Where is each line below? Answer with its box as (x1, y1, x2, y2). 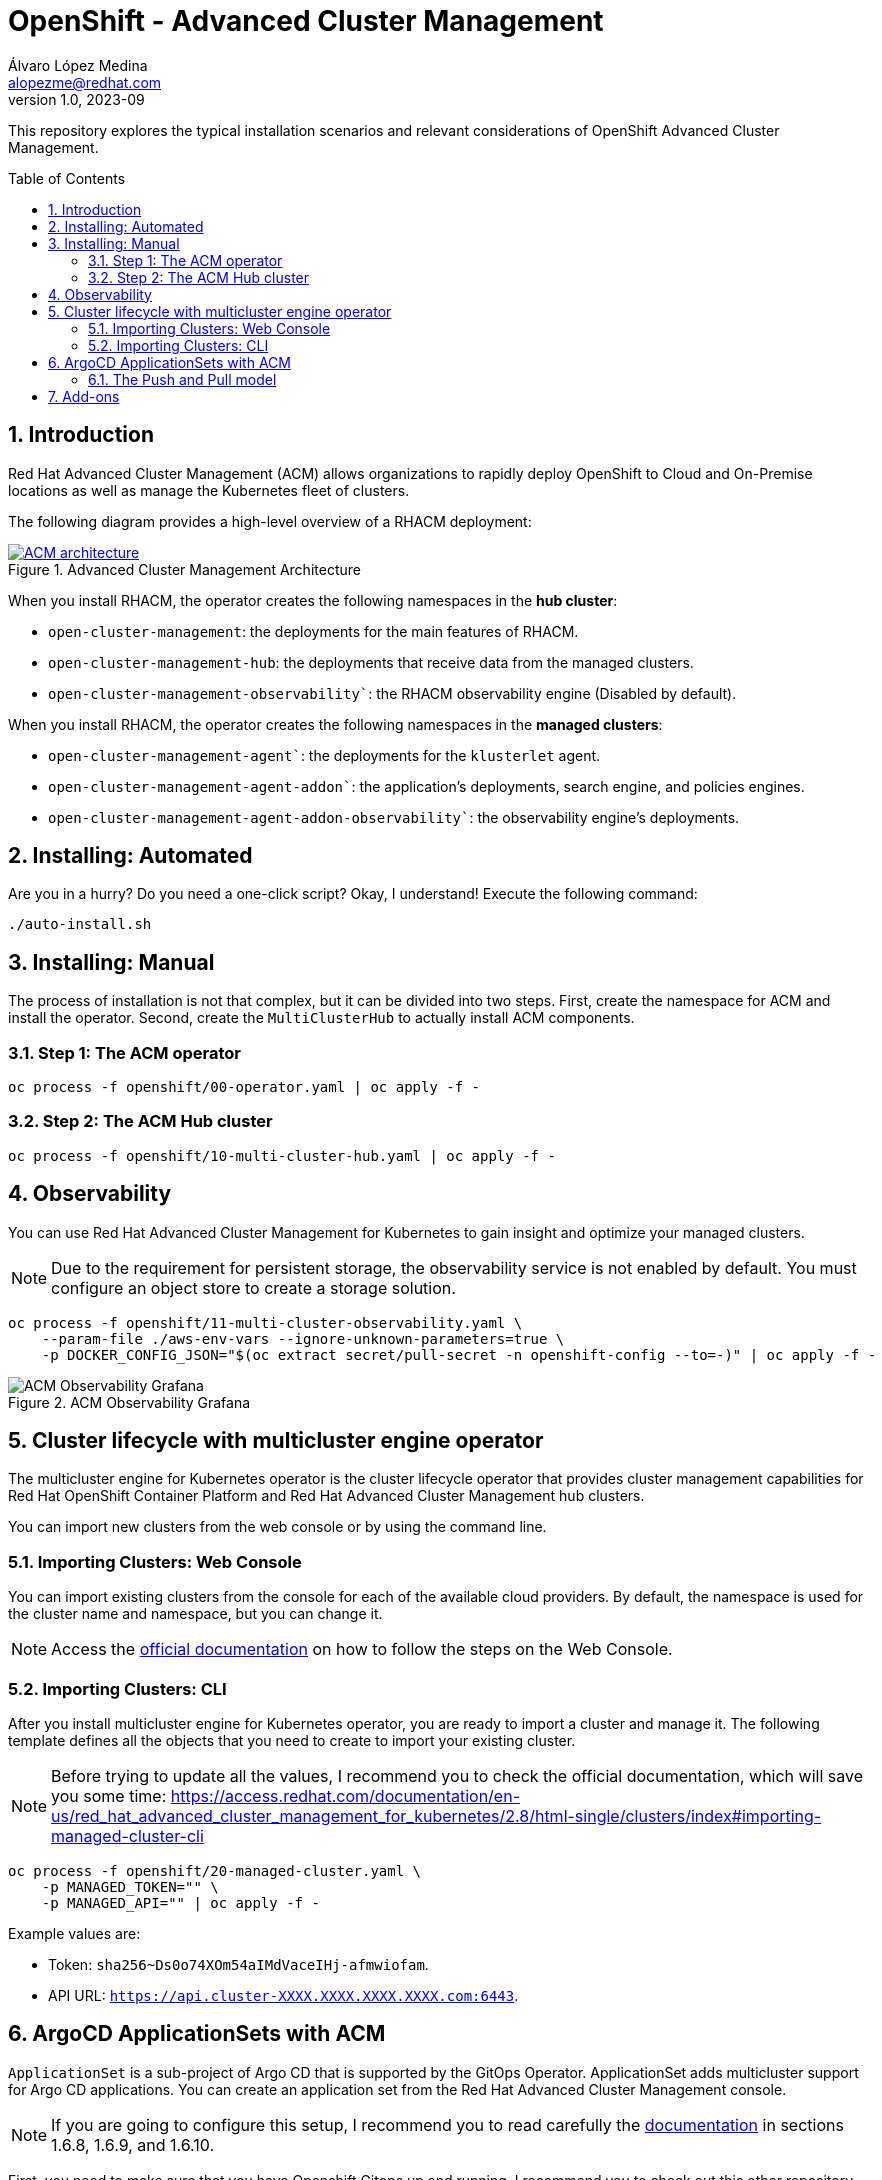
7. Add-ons (48, 387, 120, 405)
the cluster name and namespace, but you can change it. (8, 1605, 383, 1623)
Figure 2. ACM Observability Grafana (8, 1393, 251, 1411)
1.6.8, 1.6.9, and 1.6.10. (51, 2134, 215, 2155)
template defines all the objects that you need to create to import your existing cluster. (8, 1731, 576, 1749)
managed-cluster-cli (51, 1825, 204, 1846)
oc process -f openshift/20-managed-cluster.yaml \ (8, 1862, 422, 1879)
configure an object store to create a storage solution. (51, 1277, 456, 1298)
